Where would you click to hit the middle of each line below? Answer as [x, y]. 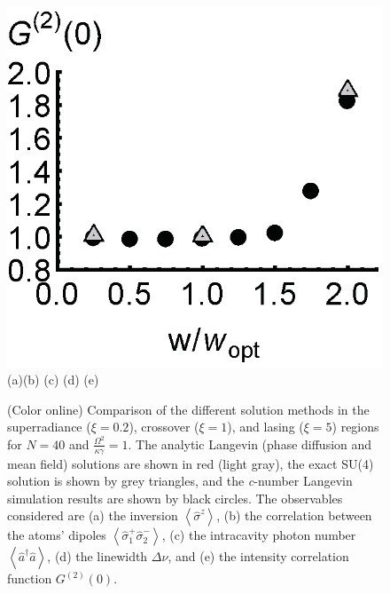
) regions [355, 427]
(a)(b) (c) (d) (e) [53, 379]
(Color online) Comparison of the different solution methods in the [188, 409]
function [30, 578]
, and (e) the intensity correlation [258, 556]
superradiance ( [49, 427]
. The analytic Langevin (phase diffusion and [250, 444]
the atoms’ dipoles [57, 535]
